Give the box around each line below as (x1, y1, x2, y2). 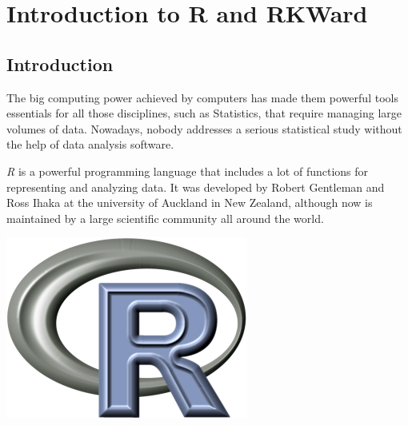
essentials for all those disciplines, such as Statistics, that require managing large (6, 105, 402, 121)
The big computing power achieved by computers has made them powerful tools (6, 89, 398, 105)
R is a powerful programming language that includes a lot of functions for (6, 162, 369, 179)
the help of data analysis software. (6, 136, 174, 153)
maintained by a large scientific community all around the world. (6, 209, 324, 226)
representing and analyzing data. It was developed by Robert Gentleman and (6, 178, 385, 195)
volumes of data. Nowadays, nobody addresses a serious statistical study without (6, 120, 402, 137)
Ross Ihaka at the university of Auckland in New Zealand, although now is (6, 194, 373, 211)
